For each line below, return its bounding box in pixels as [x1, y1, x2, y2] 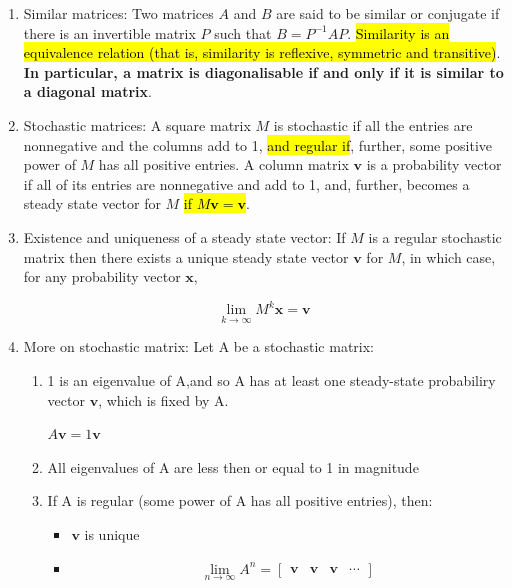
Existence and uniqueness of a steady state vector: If [23, 226, 346, 247]
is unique [84, 524, 140, 544]
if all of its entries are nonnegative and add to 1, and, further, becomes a [23, 173, 470, 194]
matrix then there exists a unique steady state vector [23, 246, 349, 267]
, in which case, [401, 246, 496, 267]
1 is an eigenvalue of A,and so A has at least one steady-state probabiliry [47, 370, 496, 391]
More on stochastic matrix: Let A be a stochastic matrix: [23, 336, 374, 357]
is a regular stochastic [368, 226, 502, 247]
